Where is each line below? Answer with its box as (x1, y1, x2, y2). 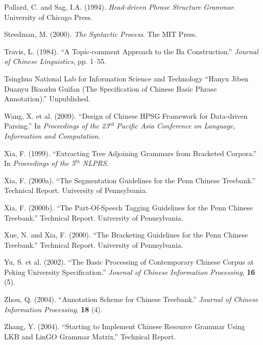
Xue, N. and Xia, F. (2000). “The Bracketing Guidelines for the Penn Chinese (4, 229, 248, 240)
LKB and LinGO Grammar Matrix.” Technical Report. (4, 331, 176, 341)
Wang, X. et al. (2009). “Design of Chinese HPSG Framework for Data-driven (4, 110, 248, 121)
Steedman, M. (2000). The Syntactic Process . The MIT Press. (4, 29, 198, 39)
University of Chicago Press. (4, 11, 93, 22)
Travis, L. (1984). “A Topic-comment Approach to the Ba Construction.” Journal (4, 46, 258, 56)
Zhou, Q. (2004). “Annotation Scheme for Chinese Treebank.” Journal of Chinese (4, 294, 258, 305)
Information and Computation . (4, 130, 101, 141)
